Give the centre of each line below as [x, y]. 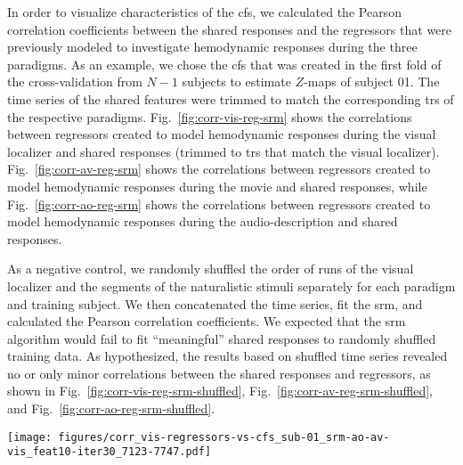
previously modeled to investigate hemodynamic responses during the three [212, 47]
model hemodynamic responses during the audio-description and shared [203, 221]
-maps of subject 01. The [372, 82]
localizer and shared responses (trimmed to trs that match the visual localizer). [223, 151]
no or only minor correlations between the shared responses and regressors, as [219, 373]
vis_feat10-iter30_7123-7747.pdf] [110, 452]
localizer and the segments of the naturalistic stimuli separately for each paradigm [231, 286]
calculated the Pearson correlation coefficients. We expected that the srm [207, 321]
